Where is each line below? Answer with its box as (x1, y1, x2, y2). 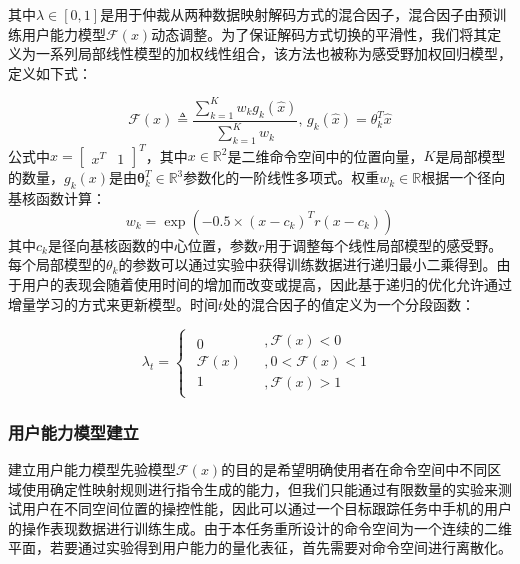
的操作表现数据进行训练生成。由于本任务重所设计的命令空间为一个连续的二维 (8, 517, 512, 538)
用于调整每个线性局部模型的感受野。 (264, 234, 503, 255)
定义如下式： (8, 62, 92, 83)
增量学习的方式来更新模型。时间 (8, 293, 218, 314)
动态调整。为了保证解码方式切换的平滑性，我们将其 (151, 23, 488, 44)
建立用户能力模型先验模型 (8, 458, 176, 479)
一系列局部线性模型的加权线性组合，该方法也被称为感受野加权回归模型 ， (35, 43, 512, 64)
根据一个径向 (421, 167, 506, 188)
